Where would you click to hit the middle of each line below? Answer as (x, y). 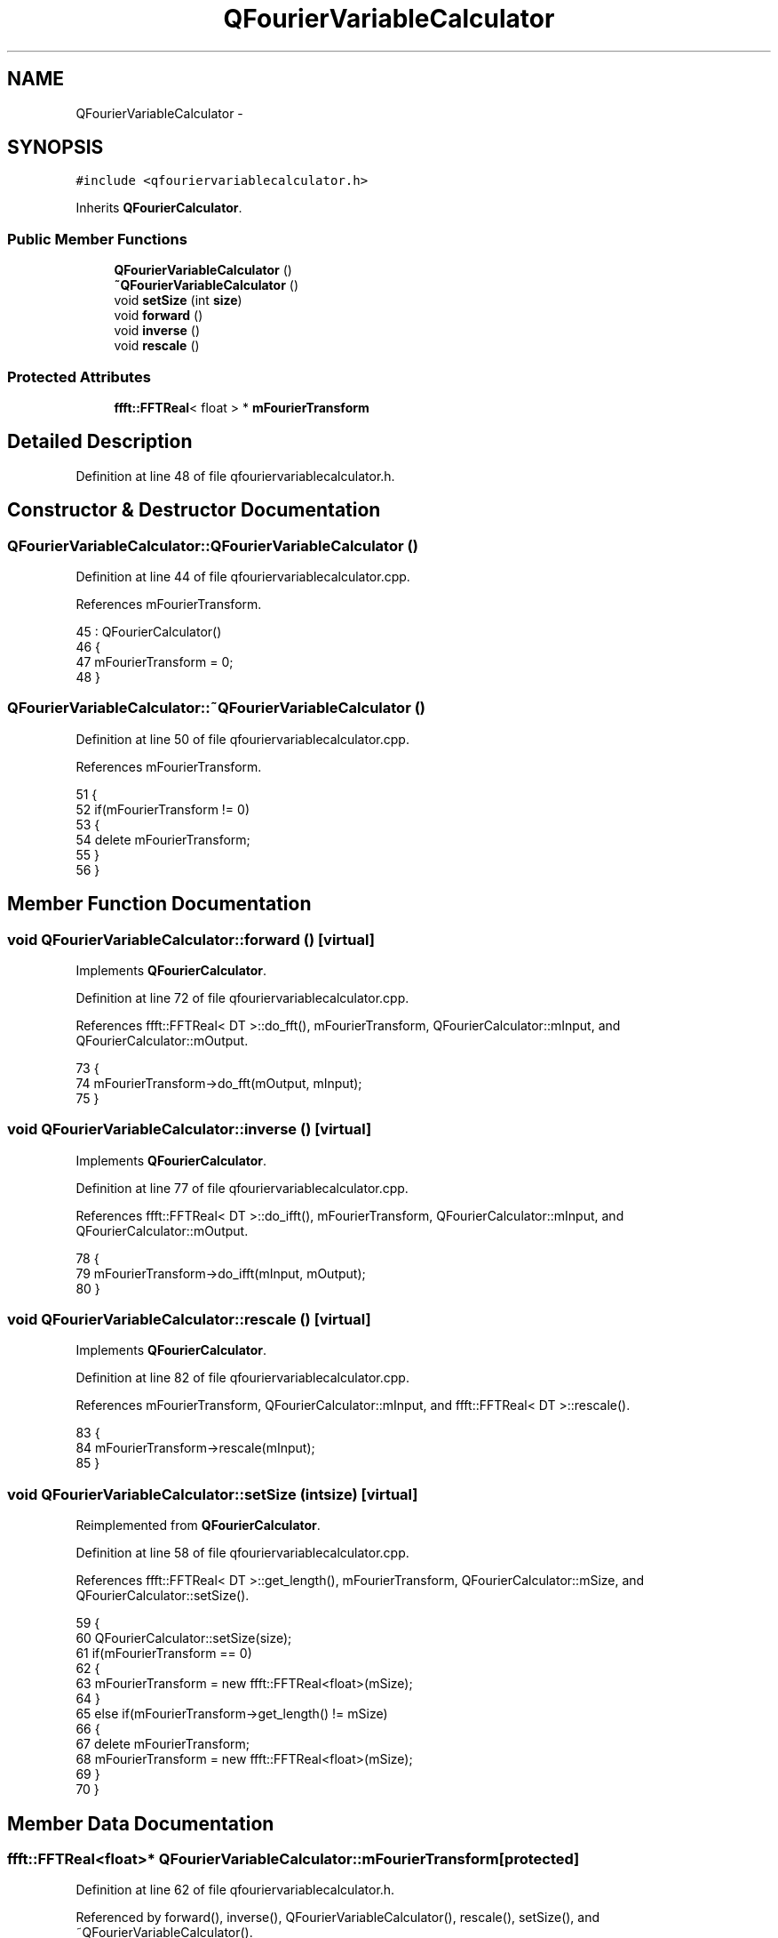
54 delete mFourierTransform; (163, 839)
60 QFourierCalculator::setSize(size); (184, 1638)
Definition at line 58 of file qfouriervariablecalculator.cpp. (242, 1553)
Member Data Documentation (141, 1823)
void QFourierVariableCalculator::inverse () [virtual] (190, 1129)
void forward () (159, 316)
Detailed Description (100, 442)
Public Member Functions (97, 239)
